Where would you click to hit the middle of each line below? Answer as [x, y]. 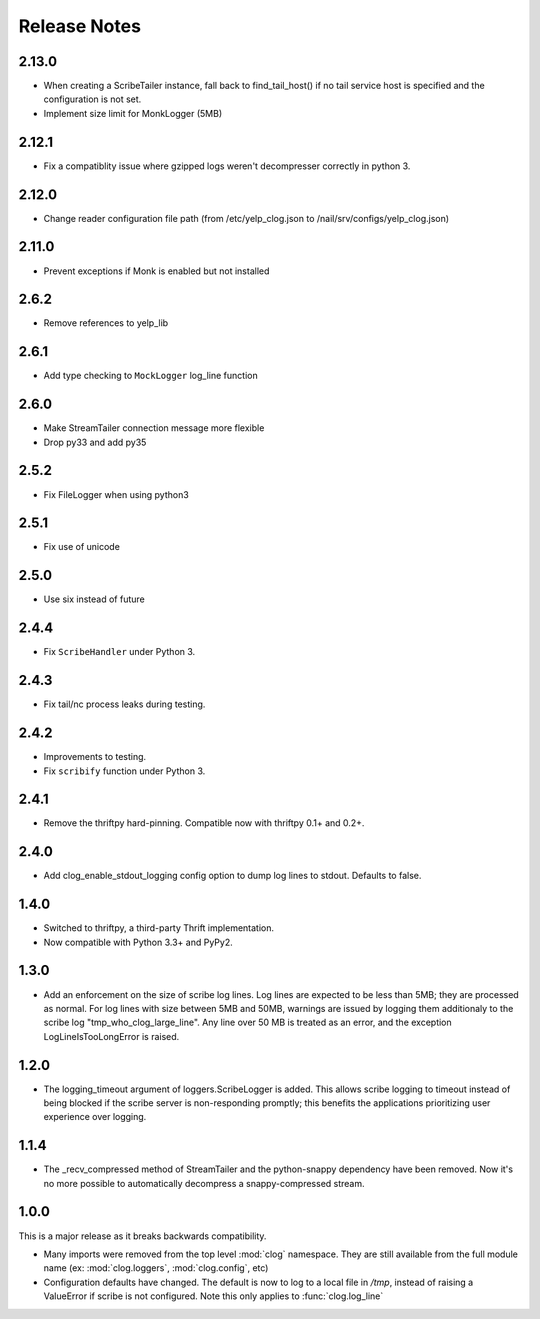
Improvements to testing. [95, 757]
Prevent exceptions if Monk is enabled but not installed [156, 271]
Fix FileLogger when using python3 [116, 494]
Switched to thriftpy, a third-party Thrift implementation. [159, 928]
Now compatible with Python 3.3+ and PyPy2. [138, 942]
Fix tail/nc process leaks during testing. [124, 704]
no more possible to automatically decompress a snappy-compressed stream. [204, 1183]
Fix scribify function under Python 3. [124, 771]
